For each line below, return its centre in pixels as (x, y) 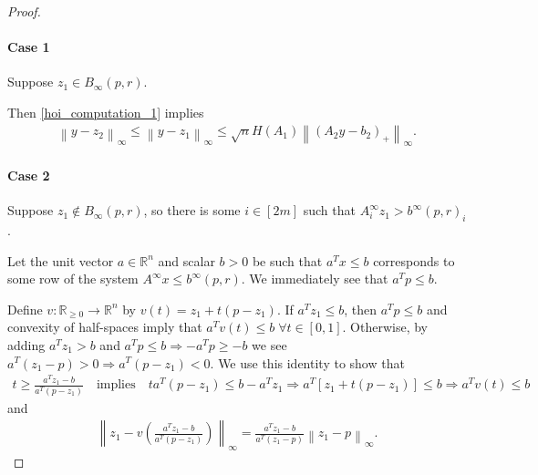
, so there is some (192, 210)
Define (25, 309)
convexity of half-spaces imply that (105, 327)
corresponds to (414, 260)
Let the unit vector (61, 260)
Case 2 (29, 175)
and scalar (186, 260)
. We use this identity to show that (307, 362)
